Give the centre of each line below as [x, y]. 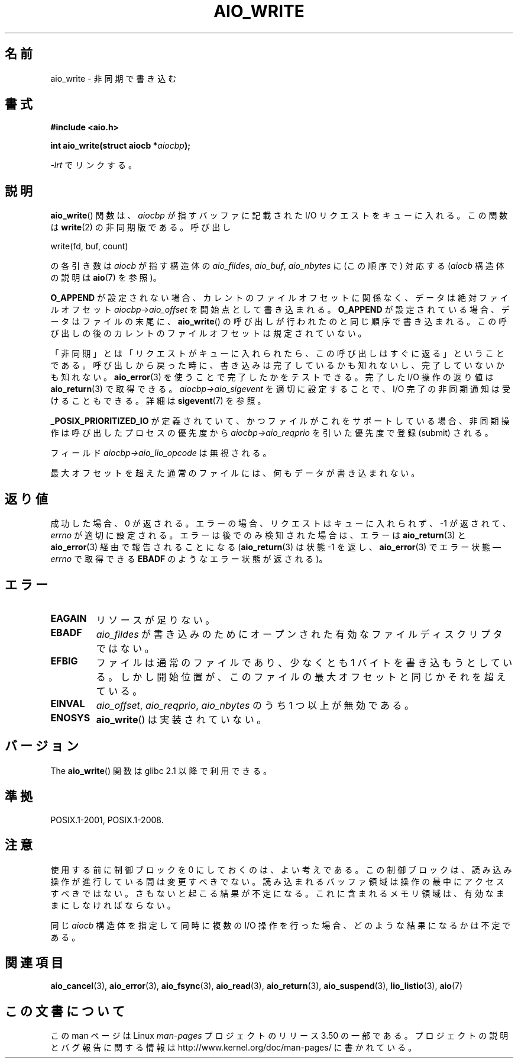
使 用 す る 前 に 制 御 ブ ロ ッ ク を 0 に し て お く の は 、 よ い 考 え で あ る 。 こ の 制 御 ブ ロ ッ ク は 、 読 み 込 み [281, 869]
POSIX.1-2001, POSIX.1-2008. [107, 820]
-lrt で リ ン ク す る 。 [93, 165]
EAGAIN [69, 618]
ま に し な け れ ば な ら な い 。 [113, 905]
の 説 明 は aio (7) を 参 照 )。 [106, 278]
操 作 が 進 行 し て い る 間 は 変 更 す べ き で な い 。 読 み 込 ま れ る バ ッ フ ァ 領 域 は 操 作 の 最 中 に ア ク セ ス [277, 881]
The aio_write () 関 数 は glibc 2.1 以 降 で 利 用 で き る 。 [161, 770]
